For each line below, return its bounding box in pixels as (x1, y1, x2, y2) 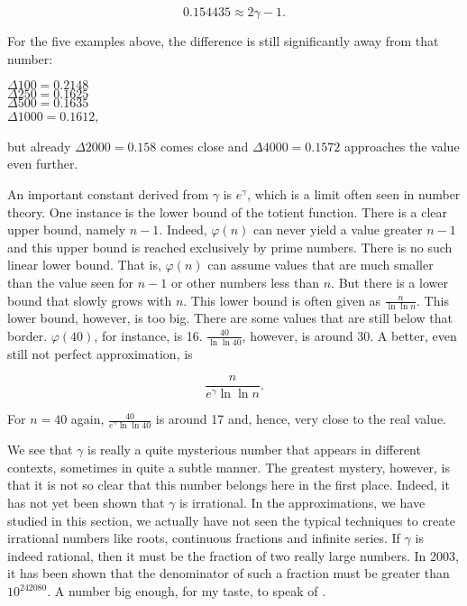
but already (7, 136, 71, 155)
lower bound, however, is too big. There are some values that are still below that (7, 308, 453, 327)
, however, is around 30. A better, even (242, 326, 457, 344)
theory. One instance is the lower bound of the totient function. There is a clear (7, 202, 448, 221)
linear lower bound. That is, (7, 255, 161, 274)
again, (70, 409, 105, 428)
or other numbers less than (170, 272, 320, 291)
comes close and (160, 136, 249, 155)
